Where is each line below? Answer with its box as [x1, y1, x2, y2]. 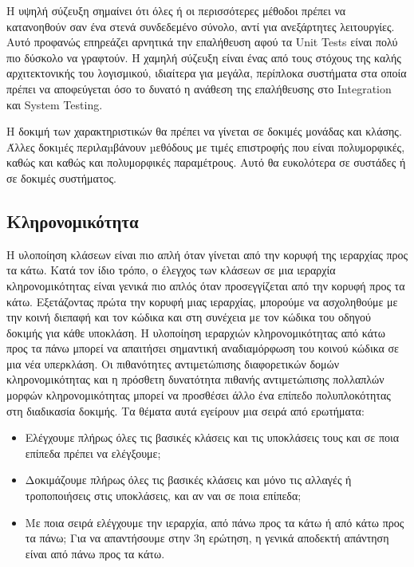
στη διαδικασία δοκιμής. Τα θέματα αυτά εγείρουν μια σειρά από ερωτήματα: [6, 402, 365, 419]
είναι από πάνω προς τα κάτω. [25, 545, 165, 561]
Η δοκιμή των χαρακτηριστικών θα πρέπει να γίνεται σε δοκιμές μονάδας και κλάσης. [6, 123, 402, 140]
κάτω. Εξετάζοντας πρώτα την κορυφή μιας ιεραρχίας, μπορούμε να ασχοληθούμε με [6, 293, 398, 309]
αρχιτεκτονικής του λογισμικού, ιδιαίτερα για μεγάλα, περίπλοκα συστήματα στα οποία [6, 65, 407, 81]
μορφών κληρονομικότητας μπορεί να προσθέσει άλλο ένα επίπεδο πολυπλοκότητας [6, 387, 391, 404]
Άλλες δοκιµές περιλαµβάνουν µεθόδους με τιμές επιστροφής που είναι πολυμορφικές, [6, 138, 405, 155]
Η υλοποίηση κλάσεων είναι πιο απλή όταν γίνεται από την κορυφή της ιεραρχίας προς [6, 246, 408, 262]
